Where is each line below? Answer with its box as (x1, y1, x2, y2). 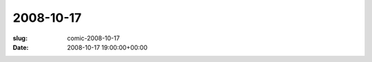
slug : (12, 34, 28, 42)
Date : (12, 43, 29, 51)
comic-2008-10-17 (67, 34, 120, 42)
